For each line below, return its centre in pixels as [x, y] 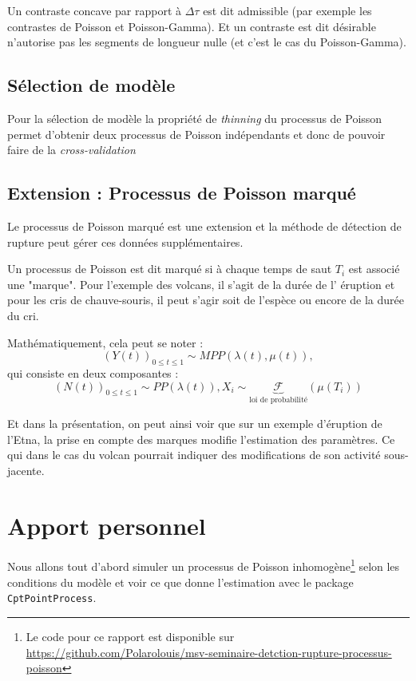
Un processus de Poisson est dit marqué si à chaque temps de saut [170, 269]
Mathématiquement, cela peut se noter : [105, 342]
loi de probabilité [279, 400]
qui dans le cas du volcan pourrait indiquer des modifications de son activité [194, 455]
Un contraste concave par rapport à [95, 10]
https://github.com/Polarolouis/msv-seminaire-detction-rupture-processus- [209, 652]
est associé [374, 269]
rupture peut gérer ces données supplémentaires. [125, 242]
